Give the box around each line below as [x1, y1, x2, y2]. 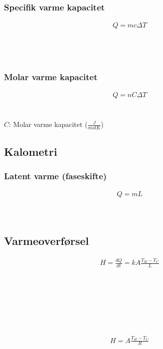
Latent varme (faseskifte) [4, 170, 107, 182]
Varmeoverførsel [4, 233, 89, 248]
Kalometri [4, 143, 57, 159]
